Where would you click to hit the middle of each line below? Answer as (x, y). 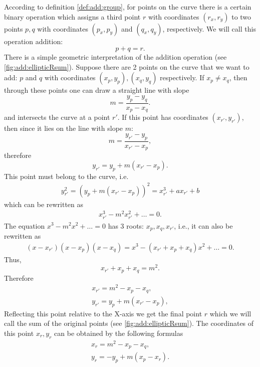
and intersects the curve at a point (57, 117)
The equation (25, 225)
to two (241, 16)
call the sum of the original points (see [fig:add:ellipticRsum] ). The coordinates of (129, 323)
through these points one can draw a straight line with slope (97, 90)
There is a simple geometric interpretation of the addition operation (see (115, 57)
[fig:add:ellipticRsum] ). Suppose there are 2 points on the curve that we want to (127, 66)
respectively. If (182, 77)
